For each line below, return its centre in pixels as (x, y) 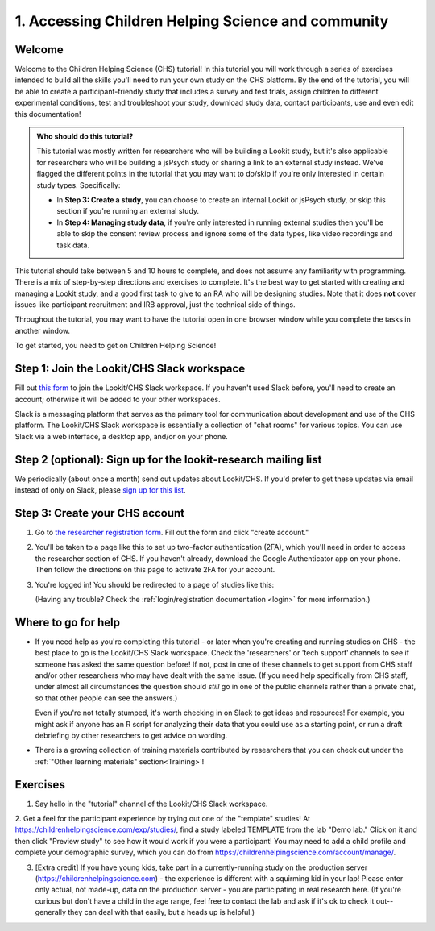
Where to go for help (68, 622)
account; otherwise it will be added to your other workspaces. (118, 399)
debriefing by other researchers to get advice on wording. (131, 735)
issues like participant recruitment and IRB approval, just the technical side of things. (155, 305)
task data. (73, 245)
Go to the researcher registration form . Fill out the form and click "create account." (172, 532)
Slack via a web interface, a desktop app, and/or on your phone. (122, 436)
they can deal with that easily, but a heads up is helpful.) (161, 912)
